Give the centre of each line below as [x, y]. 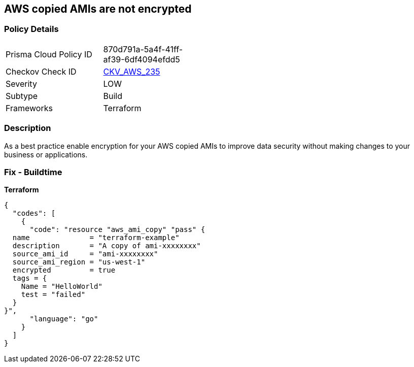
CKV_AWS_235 [132, 71]
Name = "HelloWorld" [62, 287]
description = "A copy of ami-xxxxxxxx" [107, 246]
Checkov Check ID [41, 71]
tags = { [30, 278]
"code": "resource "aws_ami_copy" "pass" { [117, 230]
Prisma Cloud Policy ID [49, 54]
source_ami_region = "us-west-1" [79, 262]
